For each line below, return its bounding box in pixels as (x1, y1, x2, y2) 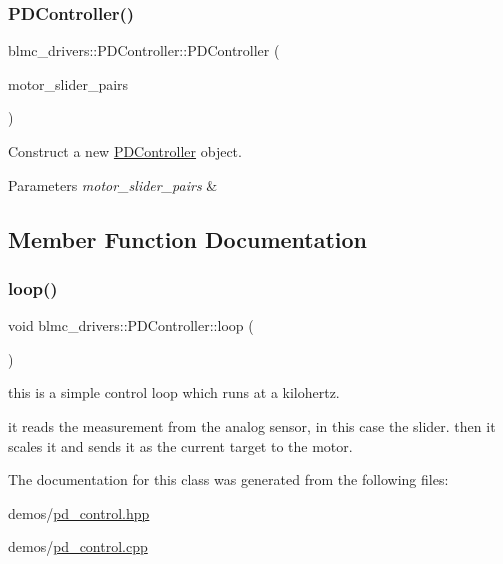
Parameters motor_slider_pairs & (8, 174, 218, 195)
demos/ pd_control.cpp (8, 536, 148, 557)
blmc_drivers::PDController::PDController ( (8, 40, 280, 61)
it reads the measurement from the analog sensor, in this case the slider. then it (8, 415, 496, 436)
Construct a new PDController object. (8, 141, 242, 161)
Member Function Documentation (8, 223, 368, 254)
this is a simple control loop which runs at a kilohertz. (8, 382, 340, 403)
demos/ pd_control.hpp (8, 502, 150, 523)
